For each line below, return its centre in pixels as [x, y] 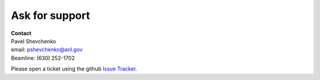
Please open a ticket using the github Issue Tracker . [74, 69]
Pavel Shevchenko [33, 41]
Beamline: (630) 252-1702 [43, 58]
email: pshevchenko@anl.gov [47, 50]
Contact [21, 33]
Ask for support [50, 15]
